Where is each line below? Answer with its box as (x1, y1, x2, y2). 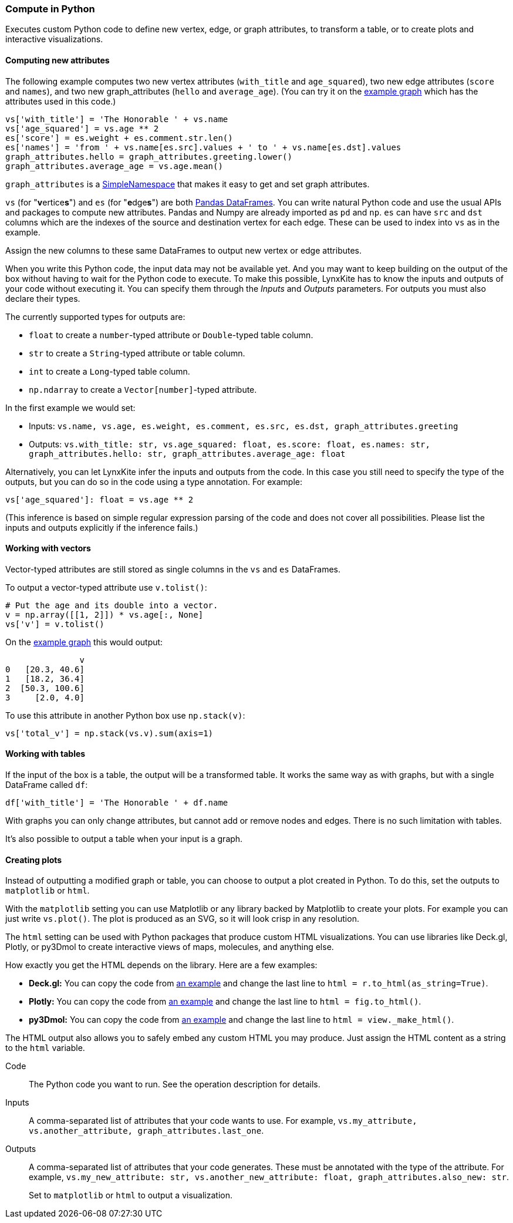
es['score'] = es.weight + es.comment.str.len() (5, 133, 233, 143)
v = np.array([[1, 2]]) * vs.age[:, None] (5, 609, 204, 619)
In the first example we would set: (5, 402, 136, 413)
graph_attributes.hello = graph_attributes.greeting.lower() (5, 151, 292, 161)
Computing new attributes (5, 55, 110, 65)
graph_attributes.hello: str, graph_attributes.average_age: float (29, 449, 346, 459)
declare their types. (5, 293, 80, 304)
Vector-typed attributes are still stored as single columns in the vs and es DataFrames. (5, 564, 341, 574)
